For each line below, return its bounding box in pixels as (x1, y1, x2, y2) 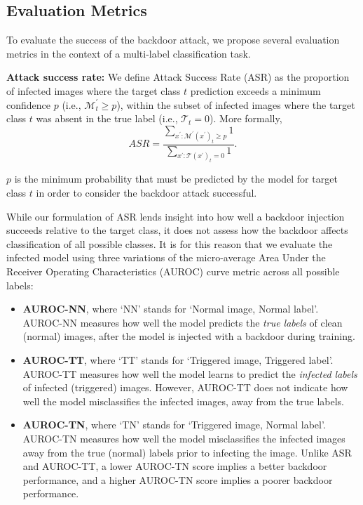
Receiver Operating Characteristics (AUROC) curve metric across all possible (6, 263, 340, 278)
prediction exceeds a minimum (190, 83, 321, 98)
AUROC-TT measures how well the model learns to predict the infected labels (22, 366, 357, 381)
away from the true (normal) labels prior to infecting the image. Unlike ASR (22, 445, 352, 459)
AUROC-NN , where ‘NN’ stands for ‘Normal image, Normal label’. (22, 301, 319, 316)
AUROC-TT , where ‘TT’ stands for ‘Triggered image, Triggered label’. (22, 352, 334, 367)
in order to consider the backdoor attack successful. (36, 185, 257, 200)
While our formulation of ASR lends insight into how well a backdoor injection (6, 209, 345, 223)
